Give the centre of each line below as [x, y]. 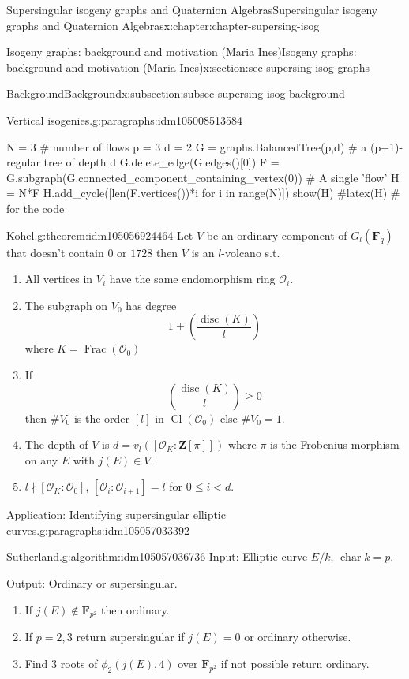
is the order [102, 418]
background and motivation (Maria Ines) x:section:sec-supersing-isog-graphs [188, 67]
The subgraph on [66, 305]
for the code [36, 208]
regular [23, 162]
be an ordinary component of [277, 235]
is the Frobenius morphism [335, 444]
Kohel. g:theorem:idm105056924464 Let [100, 235]
